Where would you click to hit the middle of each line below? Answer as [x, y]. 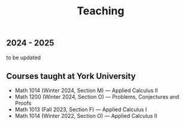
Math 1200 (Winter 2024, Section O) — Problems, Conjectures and [97, 97]
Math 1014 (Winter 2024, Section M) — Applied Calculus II [86, 90]
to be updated [23, 57]
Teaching [101, 11]
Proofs [23, 103]
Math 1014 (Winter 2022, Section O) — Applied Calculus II [86, 116]
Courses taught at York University [71, 76]
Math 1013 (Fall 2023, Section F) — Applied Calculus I [81, 109]
